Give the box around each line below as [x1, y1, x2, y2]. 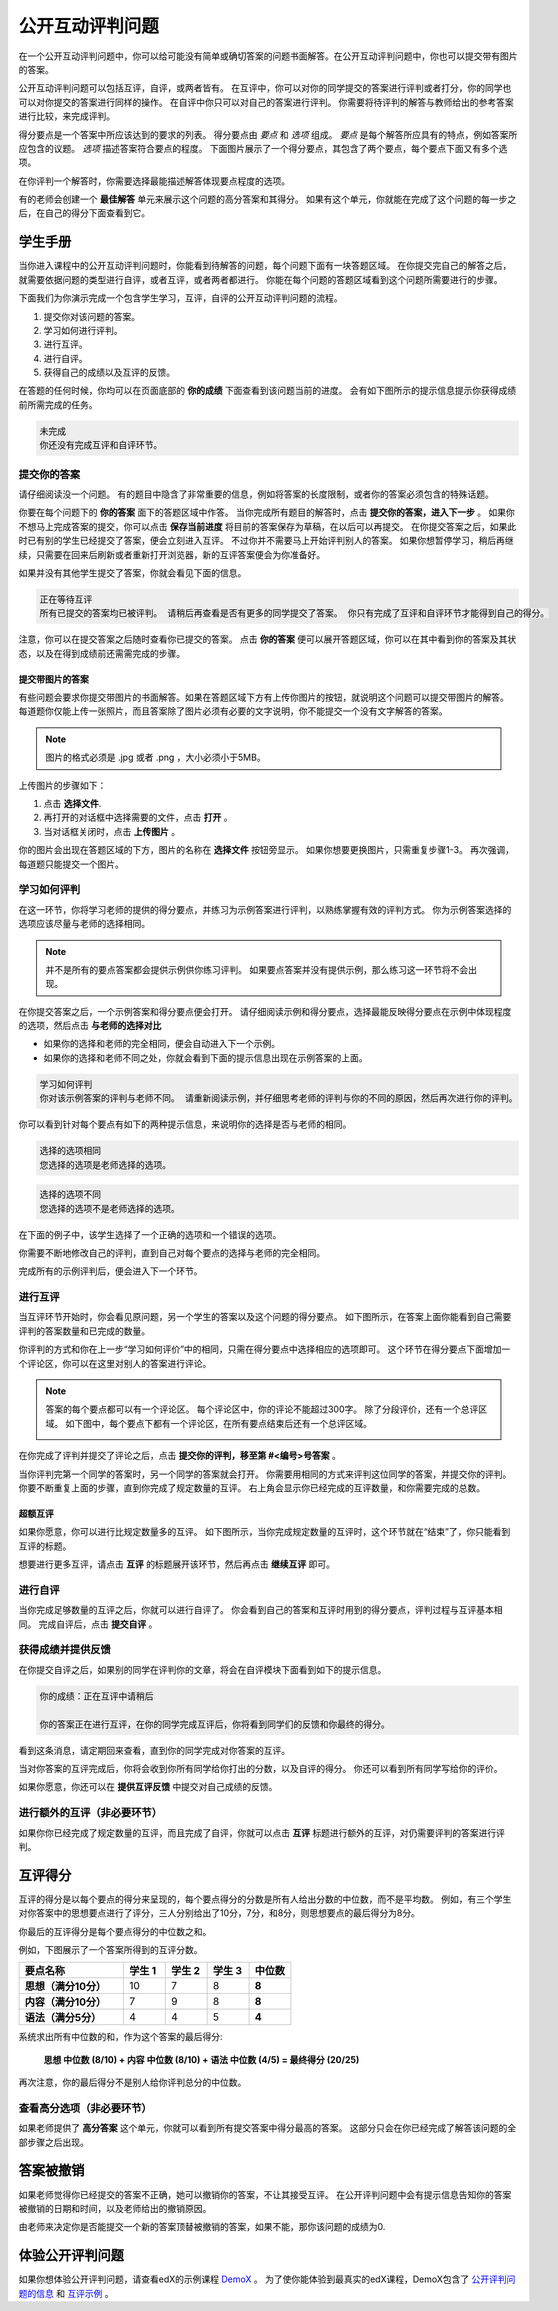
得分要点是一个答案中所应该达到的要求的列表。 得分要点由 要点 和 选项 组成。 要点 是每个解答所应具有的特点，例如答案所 [18, 128, 518, 140]
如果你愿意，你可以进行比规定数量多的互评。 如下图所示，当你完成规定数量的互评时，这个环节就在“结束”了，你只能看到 [18, 1526, 511, 1538]
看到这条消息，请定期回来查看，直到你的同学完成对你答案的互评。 [18, 1744, 290, 1756]
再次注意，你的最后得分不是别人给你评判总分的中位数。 [18, 2076, 247, 2089]
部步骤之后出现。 [18, 2136, 89, 2148]
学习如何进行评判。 [43, 324, 123, 336]
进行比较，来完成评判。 [18, 110, 115, 122]
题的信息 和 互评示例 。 [18, 2287, 114, 2299]
